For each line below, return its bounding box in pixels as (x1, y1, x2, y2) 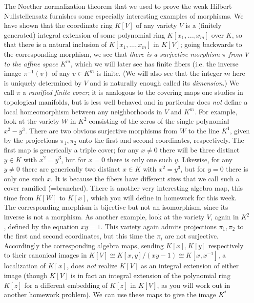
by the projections (4, 135, 58, 145)
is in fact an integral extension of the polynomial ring (70, 270, 231, 281)
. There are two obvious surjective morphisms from (25, 125, 177, 135)
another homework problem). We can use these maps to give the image (4, 289, 216, 300)
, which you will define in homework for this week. (86, 192, 237, 202)
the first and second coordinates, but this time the (4, 231, 154, 241)
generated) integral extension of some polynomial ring (4, 29, 165, 40)
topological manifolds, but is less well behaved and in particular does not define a (4, 96, 248, 107)
